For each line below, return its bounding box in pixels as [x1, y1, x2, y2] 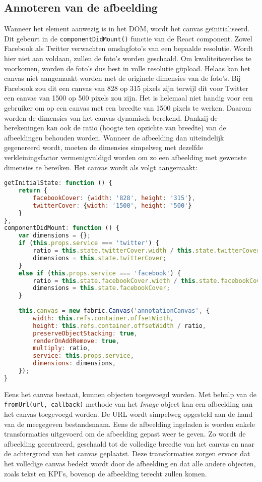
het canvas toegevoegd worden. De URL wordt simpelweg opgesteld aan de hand [4, 409, 253, 419]
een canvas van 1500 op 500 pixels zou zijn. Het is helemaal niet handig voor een [4, 92, 253, 103]
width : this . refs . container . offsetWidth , [33, 314, 174, 322]
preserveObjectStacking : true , [33, 329, 138, 337]
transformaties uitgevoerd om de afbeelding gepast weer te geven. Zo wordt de [4, 428, 246, 439]
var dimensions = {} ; [18, 232, 91, 239]
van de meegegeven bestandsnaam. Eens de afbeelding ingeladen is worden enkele [4, 418, 255, 429]
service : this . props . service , [33, 352, 134, 360]
